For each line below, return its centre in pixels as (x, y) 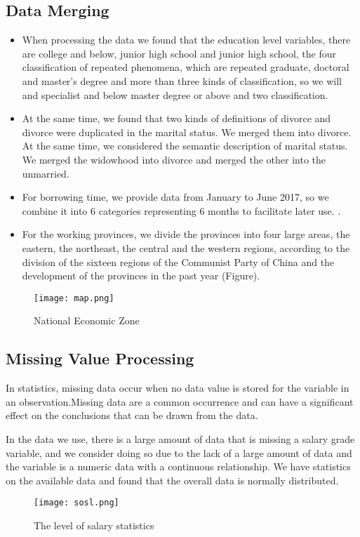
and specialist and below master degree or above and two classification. (175, 94)
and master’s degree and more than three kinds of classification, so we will (182, 80)
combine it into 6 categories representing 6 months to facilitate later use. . (181, 210)
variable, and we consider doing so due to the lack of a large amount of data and (179, 452)
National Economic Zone (87, 320)
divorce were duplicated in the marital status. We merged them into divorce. (187, 132)
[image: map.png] (74, 298)
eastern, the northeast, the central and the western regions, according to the (186, 247)
